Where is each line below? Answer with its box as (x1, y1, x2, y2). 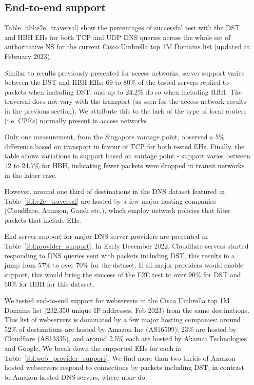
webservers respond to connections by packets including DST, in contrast (26, 362, 245, 372)
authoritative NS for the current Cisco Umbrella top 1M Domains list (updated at (4, 41, 250, 52)
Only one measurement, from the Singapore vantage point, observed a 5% (4, 132, 225, 142)
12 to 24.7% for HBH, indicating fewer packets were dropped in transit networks (4, 160, 245, 170)
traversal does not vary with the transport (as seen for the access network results (4, 96, 247, 106)
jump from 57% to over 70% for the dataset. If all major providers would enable (4, 260, 243, 270)
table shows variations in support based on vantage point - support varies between (4, 151, 250, 161)
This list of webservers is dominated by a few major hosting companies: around (4, 314, 241, 325)
